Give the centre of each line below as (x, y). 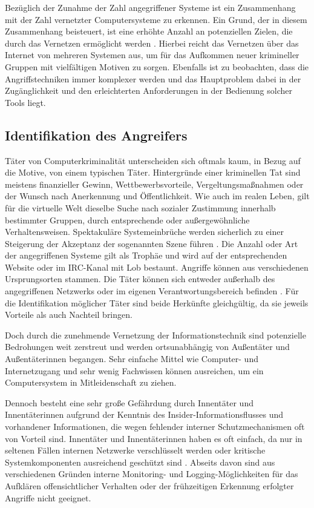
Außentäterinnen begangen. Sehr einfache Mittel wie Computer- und (132, 359)
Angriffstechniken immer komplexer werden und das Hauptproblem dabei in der (153, 78)
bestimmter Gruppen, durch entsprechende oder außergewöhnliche (127, 219)
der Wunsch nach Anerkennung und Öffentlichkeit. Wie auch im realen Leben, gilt (157, 196)
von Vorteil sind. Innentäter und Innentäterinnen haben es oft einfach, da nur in (154, 438)
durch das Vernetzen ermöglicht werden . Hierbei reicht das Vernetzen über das (152, 43)
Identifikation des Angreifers (96, 135)
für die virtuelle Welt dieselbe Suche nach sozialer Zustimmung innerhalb (140, 207)
